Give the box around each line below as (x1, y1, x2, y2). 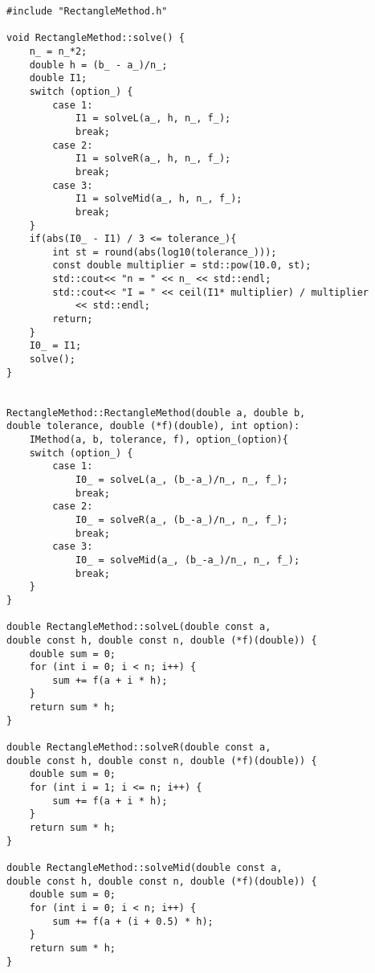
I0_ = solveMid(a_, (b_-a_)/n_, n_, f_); (75, 554, 300, 566)
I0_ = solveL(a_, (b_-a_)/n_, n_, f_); (75, 473, 288, 485)
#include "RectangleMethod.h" (6, 6, 168, 17)
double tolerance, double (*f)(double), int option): (6, 420, 300, 432)
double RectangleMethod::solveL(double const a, (6, 621, 271, 633)
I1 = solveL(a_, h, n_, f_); (75, 112, 231, 125)
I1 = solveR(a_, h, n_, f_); (75, 153, 231, 165)
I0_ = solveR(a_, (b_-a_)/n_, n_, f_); (75, 513, 288, 525)
